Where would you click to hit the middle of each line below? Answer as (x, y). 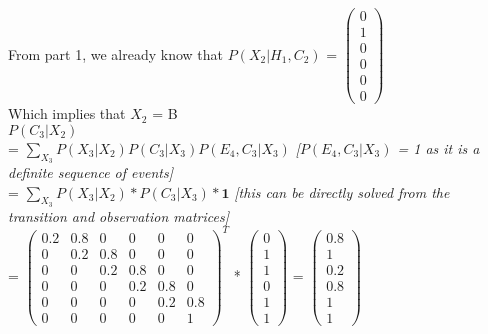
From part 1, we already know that (115, 53)
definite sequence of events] (90, 172)
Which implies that (67, 113)
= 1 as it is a (438, 147)
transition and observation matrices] (118, 215)
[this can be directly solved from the (342, 191)
